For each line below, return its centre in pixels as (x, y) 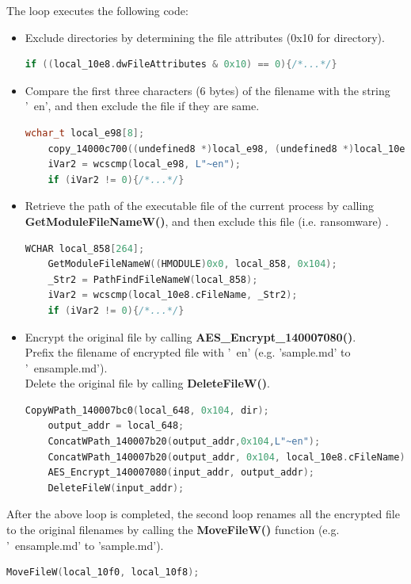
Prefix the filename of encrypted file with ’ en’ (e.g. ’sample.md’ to (188, 352)
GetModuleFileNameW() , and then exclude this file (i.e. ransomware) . (207, 221)
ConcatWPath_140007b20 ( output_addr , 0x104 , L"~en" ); (184, 442)
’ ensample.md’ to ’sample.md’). (85, 545)
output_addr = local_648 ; (116, 426)
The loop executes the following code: (97, 10)
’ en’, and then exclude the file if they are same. (142, 106)
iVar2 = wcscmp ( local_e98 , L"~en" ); (144, 164)
